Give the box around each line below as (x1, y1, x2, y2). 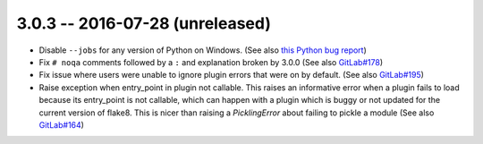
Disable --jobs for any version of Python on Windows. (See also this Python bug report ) (38, 45, 367, 55)
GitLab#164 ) (38, 119, 85, 130)
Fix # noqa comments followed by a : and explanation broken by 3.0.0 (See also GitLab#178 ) (38, 56, 384, 67)
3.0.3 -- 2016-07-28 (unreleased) (16, 13, 272, 33)
